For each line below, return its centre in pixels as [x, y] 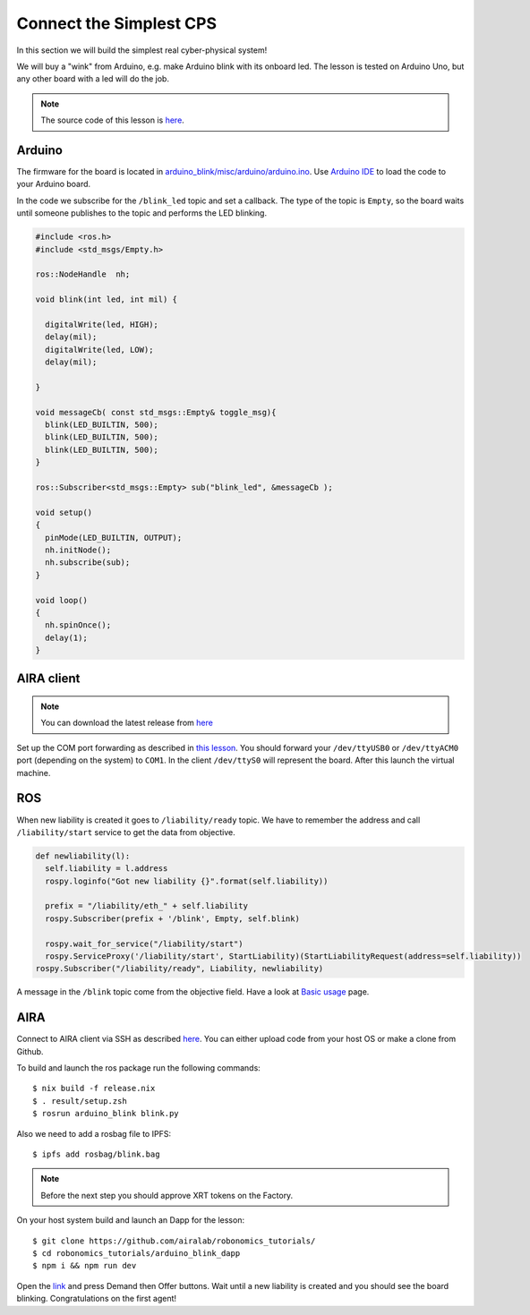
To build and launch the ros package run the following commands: [139, 1068]
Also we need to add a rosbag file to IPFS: [94, 1133]
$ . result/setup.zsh [80, 1101]
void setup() [64, 512]
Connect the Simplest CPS [116, 23]
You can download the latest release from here [127, 723]
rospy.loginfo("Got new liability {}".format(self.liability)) [187, 881]
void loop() [62, 600]
